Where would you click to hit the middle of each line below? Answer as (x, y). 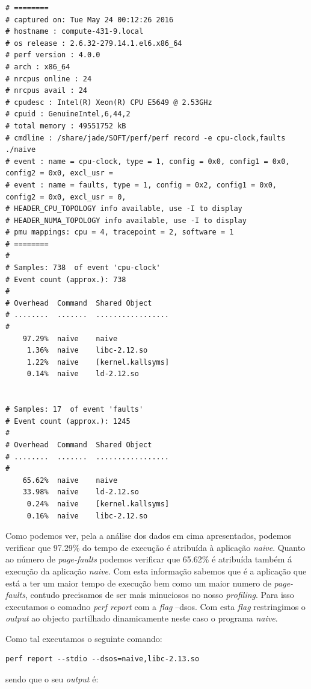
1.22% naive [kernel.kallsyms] (98, 362)
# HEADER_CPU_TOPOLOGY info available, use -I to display (124, 209)
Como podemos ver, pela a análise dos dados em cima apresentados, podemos (149, 536)
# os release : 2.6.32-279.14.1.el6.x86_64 (94, 43)
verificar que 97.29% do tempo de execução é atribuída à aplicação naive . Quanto (155, 547)
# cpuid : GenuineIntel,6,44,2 (68, 114)
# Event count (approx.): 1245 (68, 421)
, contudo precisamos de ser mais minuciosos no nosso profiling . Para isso (159, 595)
